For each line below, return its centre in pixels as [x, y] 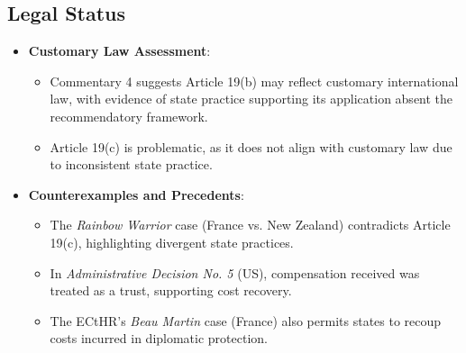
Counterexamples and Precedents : [136, 194]
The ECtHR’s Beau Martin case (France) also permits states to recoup [246, 320]
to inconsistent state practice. [131, 164]
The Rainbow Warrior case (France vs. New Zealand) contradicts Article [250, 225]
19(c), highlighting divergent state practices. [172, 242]
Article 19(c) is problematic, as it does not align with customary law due [251, 146]
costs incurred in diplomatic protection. [159, 338]
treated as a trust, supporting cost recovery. [171, 290]
